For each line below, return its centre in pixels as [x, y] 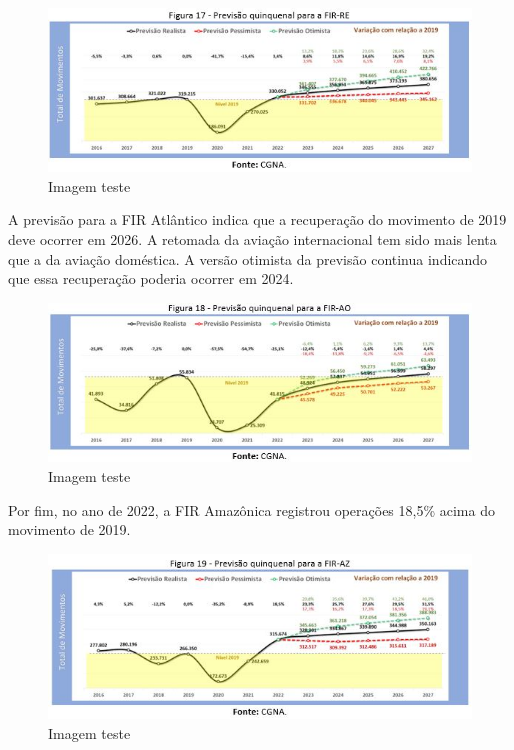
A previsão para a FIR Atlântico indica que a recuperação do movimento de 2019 [257, 219]
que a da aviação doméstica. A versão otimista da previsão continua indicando [248, 258]
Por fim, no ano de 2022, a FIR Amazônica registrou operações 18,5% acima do [251, 509]
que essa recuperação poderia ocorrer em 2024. [151, 278]
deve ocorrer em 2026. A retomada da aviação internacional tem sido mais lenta [252, 239]
